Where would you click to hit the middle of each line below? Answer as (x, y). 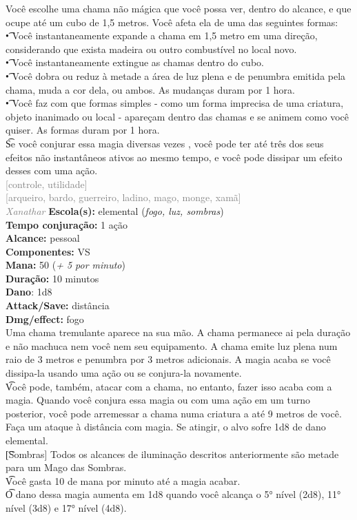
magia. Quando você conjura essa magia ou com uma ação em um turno (158, 400)
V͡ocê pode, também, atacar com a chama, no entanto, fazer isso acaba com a (169, 386)
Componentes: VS (48, 251)
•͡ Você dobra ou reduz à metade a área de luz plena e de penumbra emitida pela (176, 75)
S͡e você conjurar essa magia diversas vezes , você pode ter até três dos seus (165, 143)
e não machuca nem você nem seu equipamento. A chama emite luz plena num (172, 345)
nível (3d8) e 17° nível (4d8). (66, 507)
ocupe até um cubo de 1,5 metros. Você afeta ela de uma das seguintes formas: (172, 22)
